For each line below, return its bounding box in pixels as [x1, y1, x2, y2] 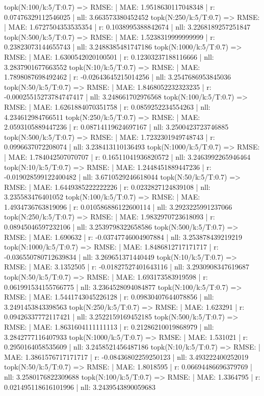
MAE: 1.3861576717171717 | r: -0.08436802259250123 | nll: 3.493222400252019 [4, 351, 249, 362]
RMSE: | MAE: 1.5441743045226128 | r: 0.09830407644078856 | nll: [4, 291, 214, 302]
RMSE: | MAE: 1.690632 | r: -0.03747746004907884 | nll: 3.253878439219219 [4, 231, 242, 242]
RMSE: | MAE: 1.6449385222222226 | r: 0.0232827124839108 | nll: [4, 181, 210, 192]
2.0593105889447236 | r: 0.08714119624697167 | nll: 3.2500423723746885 [4, 121, 229, 132]
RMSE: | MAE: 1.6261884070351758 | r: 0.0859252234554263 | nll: [4, 101, 210, 112]
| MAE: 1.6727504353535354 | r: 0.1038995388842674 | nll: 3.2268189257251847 [4, 21, 251, 32]
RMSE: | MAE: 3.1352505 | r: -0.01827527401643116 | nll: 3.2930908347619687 [4, 261, 249, 272]
